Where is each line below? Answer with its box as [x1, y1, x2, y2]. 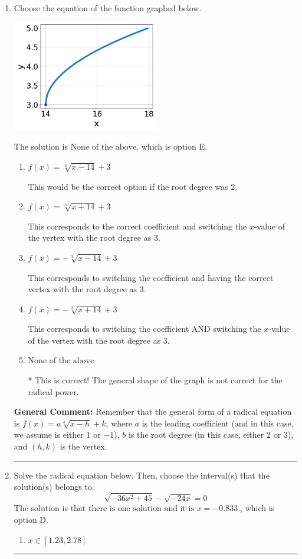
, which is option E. [136, 140, 207, 153]
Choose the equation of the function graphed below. [14, 2, 202, 14]
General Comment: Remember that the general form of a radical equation [14, 405, 292, 418]
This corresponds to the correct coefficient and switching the [28, 219, 247, 232]
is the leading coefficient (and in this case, [142, 416, 294, 429]
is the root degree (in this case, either [128, 428, 264, 441]
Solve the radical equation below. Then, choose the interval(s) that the [14, 468, 270, 481]
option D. [14, 513, 48, 525]
